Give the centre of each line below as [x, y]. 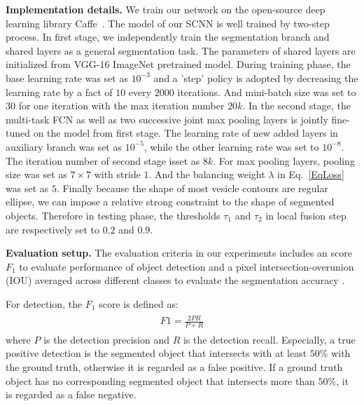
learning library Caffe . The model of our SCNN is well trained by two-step [168, 23]
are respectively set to [52, 229]
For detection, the [44, 303]
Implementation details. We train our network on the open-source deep [166, 9]
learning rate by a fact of [59, 92]
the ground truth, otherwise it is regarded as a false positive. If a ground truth [174, 367]
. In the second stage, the [296, 106]
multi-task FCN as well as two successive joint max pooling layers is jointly [167, 119]
